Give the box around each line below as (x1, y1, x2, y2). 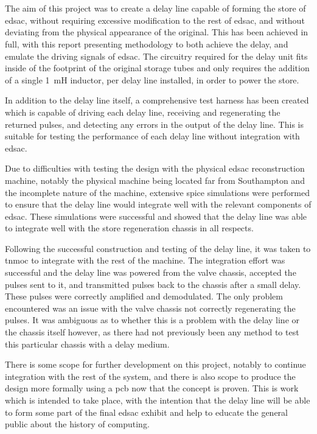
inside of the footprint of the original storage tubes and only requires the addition (5, 61, 310, 74)
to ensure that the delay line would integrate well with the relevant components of (5, 198, 312, 211)
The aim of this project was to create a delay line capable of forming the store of (5, 2, 306, 15)
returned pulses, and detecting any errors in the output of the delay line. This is (5, 117, 304, 130)
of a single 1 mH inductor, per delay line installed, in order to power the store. (5, 73, 299, 86)
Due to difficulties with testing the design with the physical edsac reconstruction (5, 162, 305, 175)
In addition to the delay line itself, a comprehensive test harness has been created (5, 94, 309, 107)
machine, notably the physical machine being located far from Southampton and (5, 173, 305, 186)
